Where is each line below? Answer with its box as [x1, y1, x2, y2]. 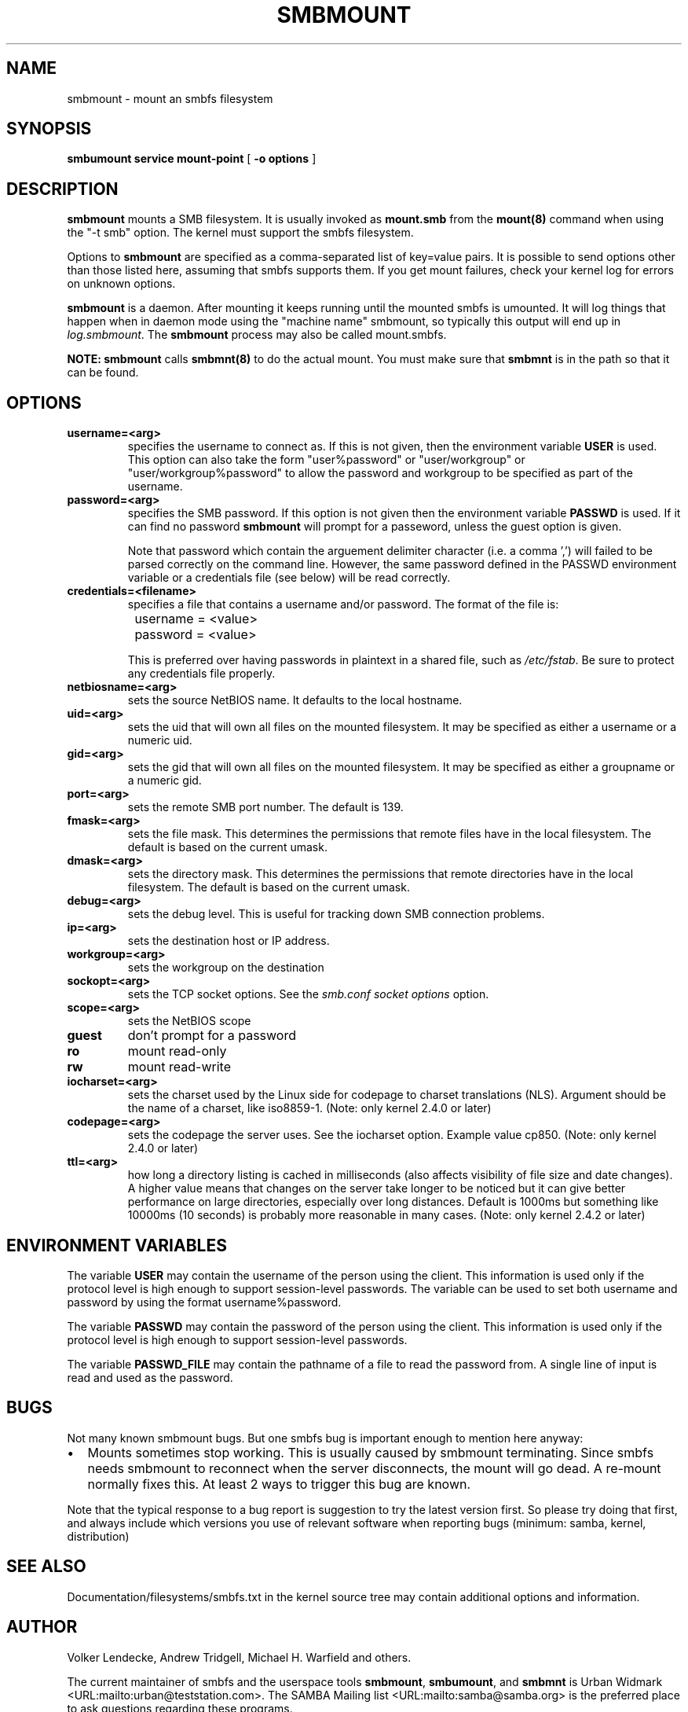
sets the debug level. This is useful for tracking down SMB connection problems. [127, 907, 545, 921]
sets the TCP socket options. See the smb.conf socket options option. [127, 987, 489, 1001]
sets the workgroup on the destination [127, 961, 324, 975]
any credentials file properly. [127, 667, 276, 681]
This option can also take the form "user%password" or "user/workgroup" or [127, 453, 525, 467]
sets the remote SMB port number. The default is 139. [127, 800, 404, 814]
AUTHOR [6, 1617, 78, 1637]
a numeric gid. [127, 773, 202, 788]
